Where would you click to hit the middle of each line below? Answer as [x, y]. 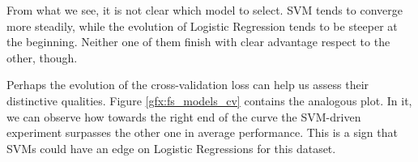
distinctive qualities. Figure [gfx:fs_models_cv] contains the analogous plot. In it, [209, 100]
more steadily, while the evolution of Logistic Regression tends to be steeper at [202, 26]
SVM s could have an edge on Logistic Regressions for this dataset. [171, 148]
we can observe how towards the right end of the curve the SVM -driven [184, 116]
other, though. [42, 57]
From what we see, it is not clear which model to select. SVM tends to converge [205, 10]
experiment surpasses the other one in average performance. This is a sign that [202, 132]
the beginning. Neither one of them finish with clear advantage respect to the [198, 42]
